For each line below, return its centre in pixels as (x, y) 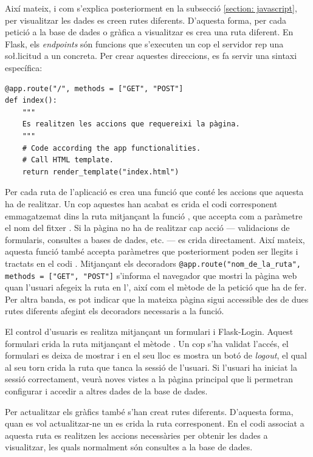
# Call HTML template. (68, 160)
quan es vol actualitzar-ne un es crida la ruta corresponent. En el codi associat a (155, 423)
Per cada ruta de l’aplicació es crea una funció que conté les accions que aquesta (154, 192)
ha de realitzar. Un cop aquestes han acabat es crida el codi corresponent (141, 203)
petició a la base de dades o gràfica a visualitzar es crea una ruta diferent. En (149, 32)
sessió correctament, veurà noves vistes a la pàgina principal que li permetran (149, 379)
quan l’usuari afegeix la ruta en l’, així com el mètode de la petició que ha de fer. (156, 287)
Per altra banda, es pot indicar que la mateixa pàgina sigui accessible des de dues (157, 299)
